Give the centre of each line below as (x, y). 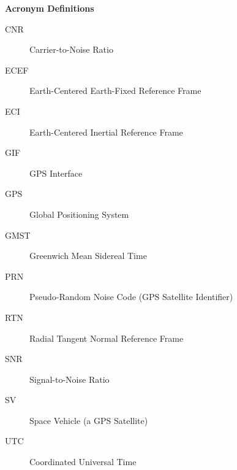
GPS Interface (56, 173)
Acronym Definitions (50, 8)
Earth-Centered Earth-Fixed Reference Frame (115, 91)
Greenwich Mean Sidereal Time (88, 256)
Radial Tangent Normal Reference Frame (107, 338)
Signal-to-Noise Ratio (70, 379)
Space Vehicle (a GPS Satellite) (89, 420)
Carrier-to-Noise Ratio (71, 49)
